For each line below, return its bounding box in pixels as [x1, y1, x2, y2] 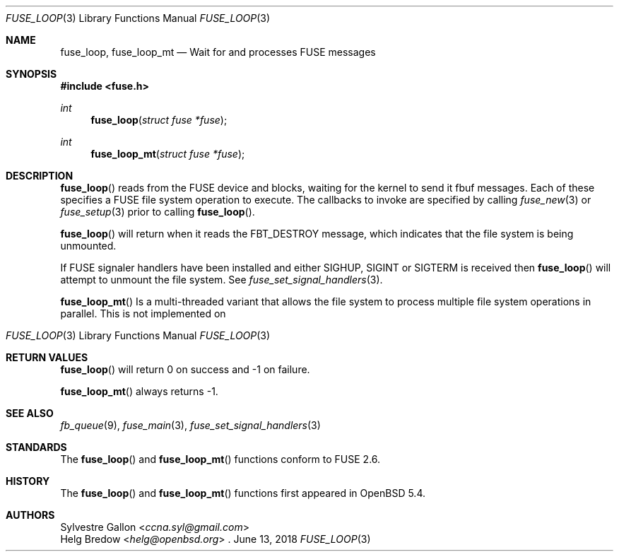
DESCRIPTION [6, 170, 73, 182]
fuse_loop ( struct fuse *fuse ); [90, 114, 228, 126]
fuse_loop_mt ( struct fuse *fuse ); [90, 148, 245, 160]
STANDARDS [6, 441, 67, 453]
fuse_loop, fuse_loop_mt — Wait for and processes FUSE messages [60, 46, 376, 58]
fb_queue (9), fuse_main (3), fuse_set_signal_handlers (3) [60, 419, 321, 431]
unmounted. [60, 240, 117, 252]
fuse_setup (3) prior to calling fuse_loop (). [60, 206, 255, 218]
